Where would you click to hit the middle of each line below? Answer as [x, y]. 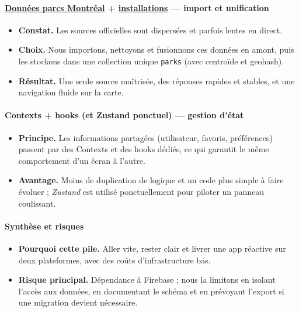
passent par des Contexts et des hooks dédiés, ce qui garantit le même [144, 149]
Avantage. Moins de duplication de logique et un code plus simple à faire [151, 180]
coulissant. [37, 203]
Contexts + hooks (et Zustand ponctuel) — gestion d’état [124, 115]
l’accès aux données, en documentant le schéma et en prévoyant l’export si [151, 291]
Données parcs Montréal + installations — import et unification [137, 7]
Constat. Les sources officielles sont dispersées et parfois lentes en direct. [150, 30]
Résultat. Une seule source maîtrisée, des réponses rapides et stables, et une [157, 80]
